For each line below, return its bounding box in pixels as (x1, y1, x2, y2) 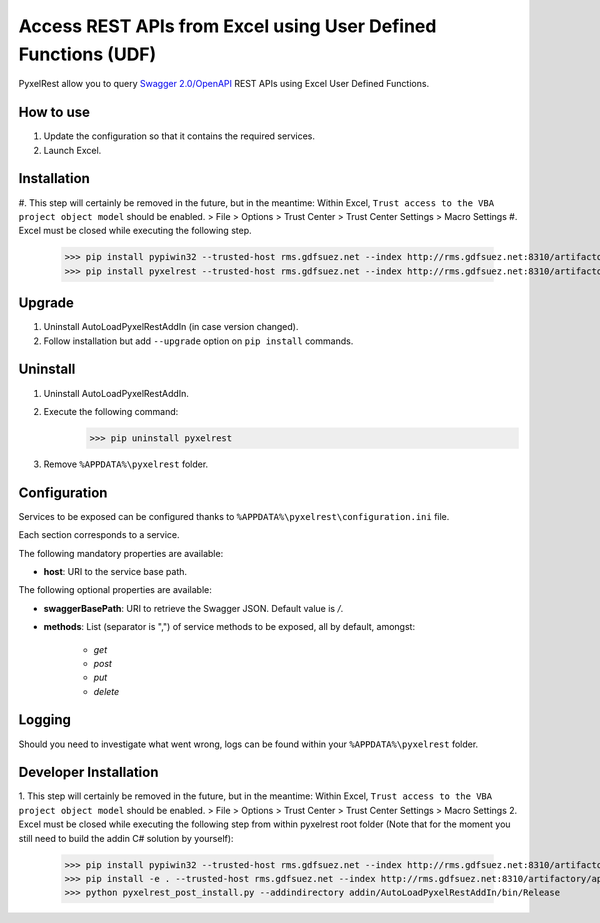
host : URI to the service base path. (43, 565, 188, 577)
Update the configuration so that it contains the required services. (43, 130, 315, 142)
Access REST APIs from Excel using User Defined (18, 15, 437, 37)
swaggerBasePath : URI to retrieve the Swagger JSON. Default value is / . (43, 602, 344, 614)
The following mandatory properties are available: (18, 547, 224, 559)
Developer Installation (18, 764, 159, 781)
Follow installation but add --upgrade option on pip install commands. (43, 335, 354, 347)
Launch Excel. (43, 144, 102, 156)
